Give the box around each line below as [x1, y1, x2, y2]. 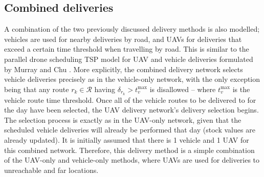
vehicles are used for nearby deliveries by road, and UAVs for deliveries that [4, 33, 242, 44]
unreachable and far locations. [4, 164, 99, 175]
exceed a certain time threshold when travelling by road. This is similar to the [4, 43, 249, 54]
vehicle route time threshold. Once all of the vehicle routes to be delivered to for [4, 94, 256, 105]
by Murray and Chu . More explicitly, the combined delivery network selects [4, 63, 243, 74]
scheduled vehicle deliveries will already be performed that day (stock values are [4, 124, 255, 135]
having [94, 83, 116, 94]
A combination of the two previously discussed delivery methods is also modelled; [4, 24, 260, 34]
